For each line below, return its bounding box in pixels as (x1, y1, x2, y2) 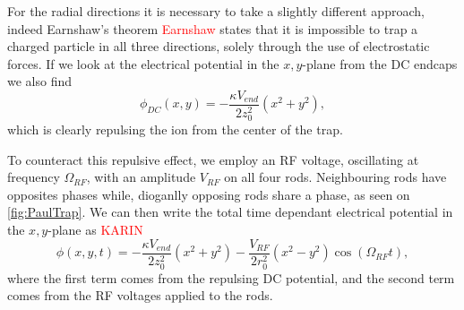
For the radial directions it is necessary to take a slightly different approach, (7, 2, 425, 20)
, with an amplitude (86, 168, 196, 186)
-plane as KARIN (47, 220, 143, 239)
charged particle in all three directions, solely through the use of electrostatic (7, 37, 430, 56)
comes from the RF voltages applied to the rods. (7, 286, 273, 305)
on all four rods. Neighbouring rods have (224, 168, 447, 186)
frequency (7, 168, 60, 186)
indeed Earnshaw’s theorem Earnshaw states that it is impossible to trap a (7, 19, 418, 38)
